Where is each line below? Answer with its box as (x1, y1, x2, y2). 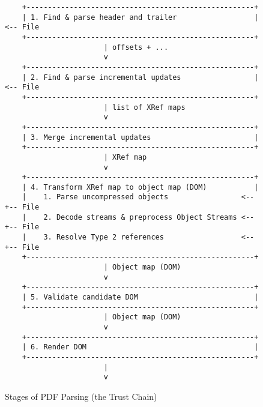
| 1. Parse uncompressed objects (22, 193, 169, 202)
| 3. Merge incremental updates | (22, 133, 259, 142)
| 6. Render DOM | (22, 343, 259, 352)
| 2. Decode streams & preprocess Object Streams (22, 213, 237, 222)
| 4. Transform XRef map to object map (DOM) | (22, 182, 259, 191)
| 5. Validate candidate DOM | (22, 293, 259, 302)
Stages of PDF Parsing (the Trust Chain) (5, 390, 157, 402)
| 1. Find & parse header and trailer (22, 13, 177, 22)
